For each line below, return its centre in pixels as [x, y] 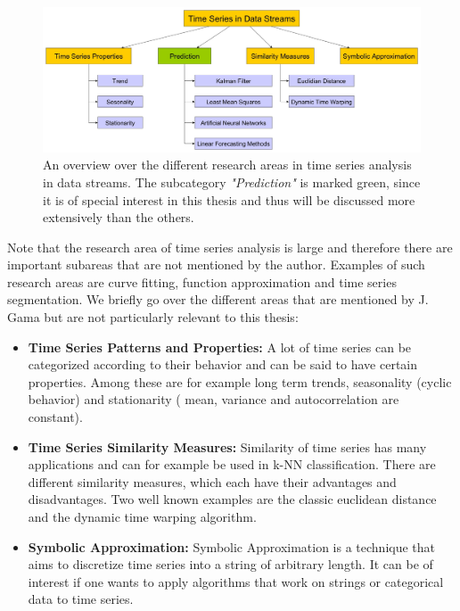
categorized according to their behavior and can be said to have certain [223, 364]
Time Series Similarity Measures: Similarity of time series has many [227, 446]
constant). [55, 417]
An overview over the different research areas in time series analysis [227, 165]
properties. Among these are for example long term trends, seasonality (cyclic [240, 381]
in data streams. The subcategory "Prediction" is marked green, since [232, 182]
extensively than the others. [119, 217]
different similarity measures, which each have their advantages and [212, 481]
